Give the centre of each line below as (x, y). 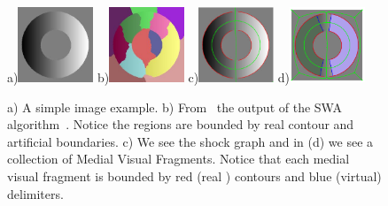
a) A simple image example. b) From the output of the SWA (175, 107)
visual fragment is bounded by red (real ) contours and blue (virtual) (194, 176)
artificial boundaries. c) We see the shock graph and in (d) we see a (190, 141)
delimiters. (35, 193)
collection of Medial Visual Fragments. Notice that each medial (178, 159)
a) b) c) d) (148, 77)
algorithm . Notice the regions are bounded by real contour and (181, 124)
